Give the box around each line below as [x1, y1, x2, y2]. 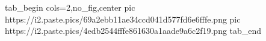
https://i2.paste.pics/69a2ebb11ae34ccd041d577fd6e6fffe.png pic [5, 12, 241, 25]
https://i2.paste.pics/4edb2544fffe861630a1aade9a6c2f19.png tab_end [5, 24, 262, 37]
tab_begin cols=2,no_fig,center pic [5, 1, 135, 13]
